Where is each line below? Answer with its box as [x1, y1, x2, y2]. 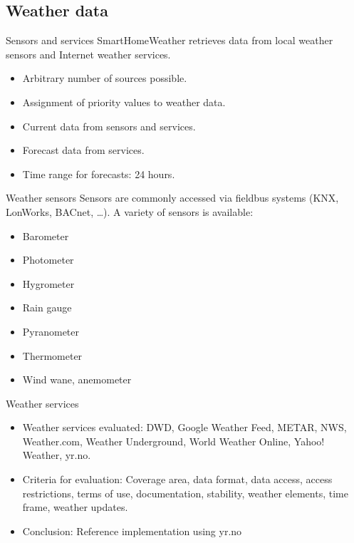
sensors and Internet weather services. [6, 46, 171, 61]
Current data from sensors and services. [22, 118, 196, 133]
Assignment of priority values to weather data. [22, 94, 226, 109]
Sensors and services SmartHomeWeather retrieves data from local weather [6, 33, 333, 48]
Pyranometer [22, 324, 80, 338]
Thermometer [22, 348, 83, 363]
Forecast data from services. [22, 143, 145, 157]
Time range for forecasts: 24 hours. [22, 166, 175, 181]
